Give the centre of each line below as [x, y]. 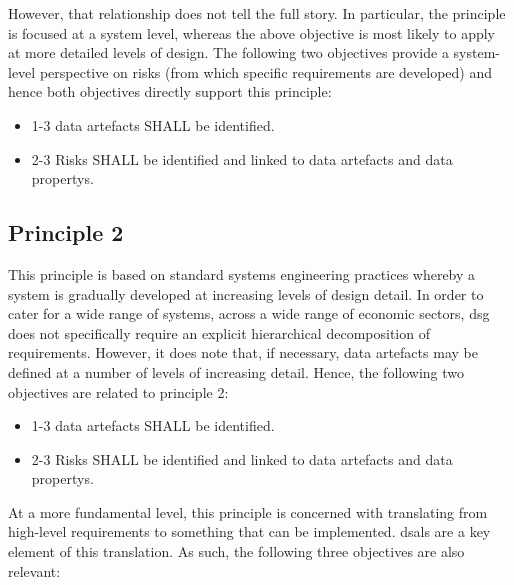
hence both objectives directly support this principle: [170, 91]
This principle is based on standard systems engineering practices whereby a [242, 273]
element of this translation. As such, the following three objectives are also [236, 551]
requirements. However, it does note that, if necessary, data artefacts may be [243, 352]
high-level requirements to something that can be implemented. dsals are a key [249, 531]
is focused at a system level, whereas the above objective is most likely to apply [252, 32]
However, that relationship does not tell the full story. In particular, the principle [257, 13]
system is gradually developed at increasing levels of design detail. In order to [246, 293]
